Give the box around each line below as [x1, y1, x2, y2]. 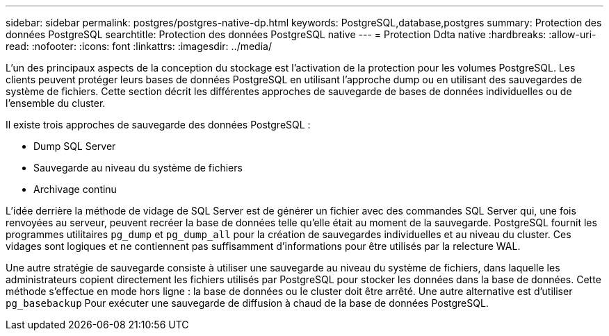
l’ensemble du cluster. [6, 97, 106, 109]
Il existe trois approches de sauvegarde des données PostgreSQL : [6, 119, 311, 131]
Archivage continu [33, 183, 117, 195]
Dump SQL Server [33, 140, 116, 152]
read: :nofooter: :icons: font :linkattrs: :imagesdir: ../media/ [6, 40, 272, 52]
